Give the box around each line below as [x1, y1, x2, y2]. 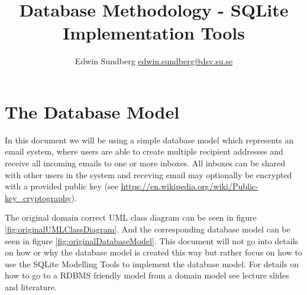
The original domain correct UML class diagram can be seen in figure [5, 211, 257, 224]
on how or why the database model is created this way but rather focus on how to [5, 246, 302, 258]
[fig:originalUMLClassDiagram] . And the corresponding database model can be [5, 223, 290, 235]
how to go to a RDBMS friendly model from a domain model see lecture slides [5, 269, 289, 281]
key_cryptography [5, 191, 72, 204]
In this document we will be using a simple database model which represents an [5, 133, 294, 146]
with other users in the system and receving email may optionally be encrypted [5, 168, 292, 181]
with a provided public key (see [5, 180, 118, 192]
